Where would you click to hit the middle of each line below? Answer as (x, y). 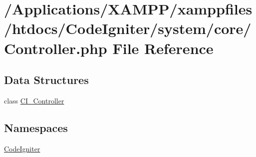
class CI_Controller (34, 100)
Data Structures (46, 80)
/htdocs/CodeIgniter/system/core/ (128, 28)
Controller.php (56, 48)
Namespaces (36, 127)
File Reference (163, 48)
